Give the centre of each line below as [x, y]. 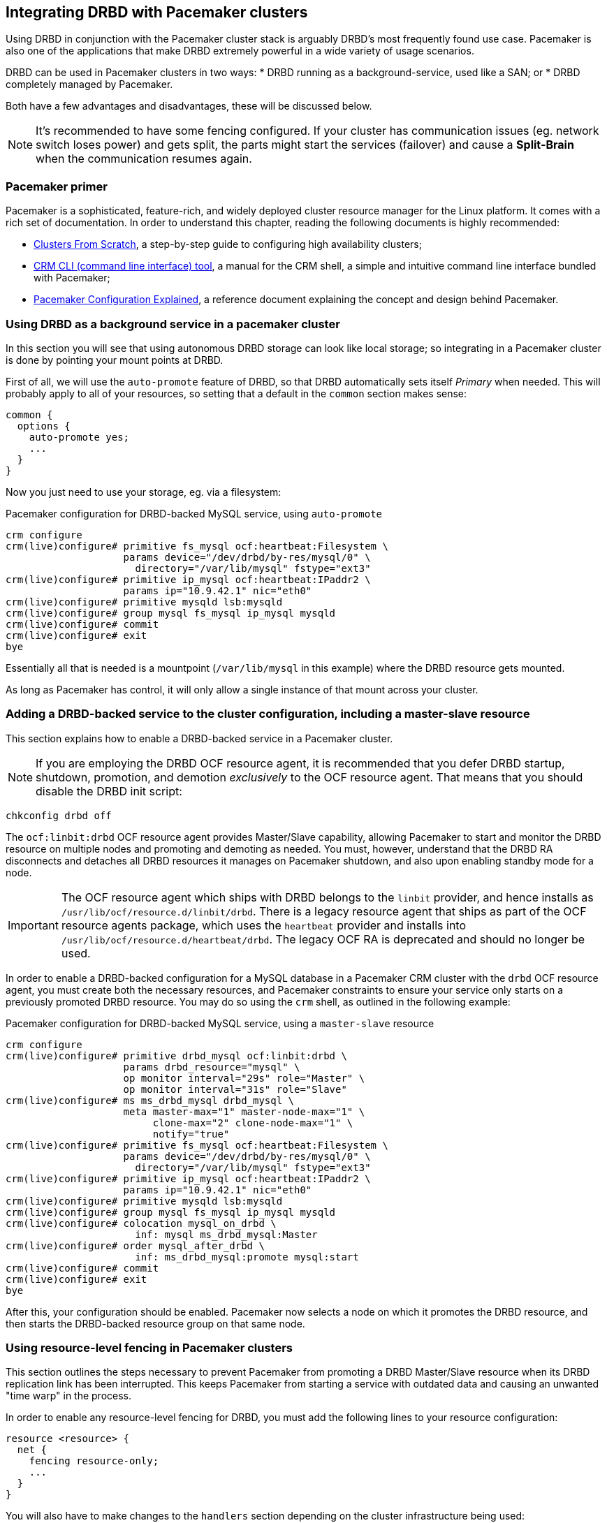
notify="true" [191, 1134]
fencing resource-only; [94, 1461]
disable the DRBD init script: [109, 791]
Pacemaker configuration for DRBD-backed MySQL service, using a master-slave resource [220, 1023]
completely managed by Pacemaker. [89, 84]
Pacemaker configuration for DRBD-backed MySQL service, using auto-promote [194, 513]
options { [44, 426]
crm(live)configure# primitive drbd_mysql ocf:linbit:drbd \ [176, 1055]
